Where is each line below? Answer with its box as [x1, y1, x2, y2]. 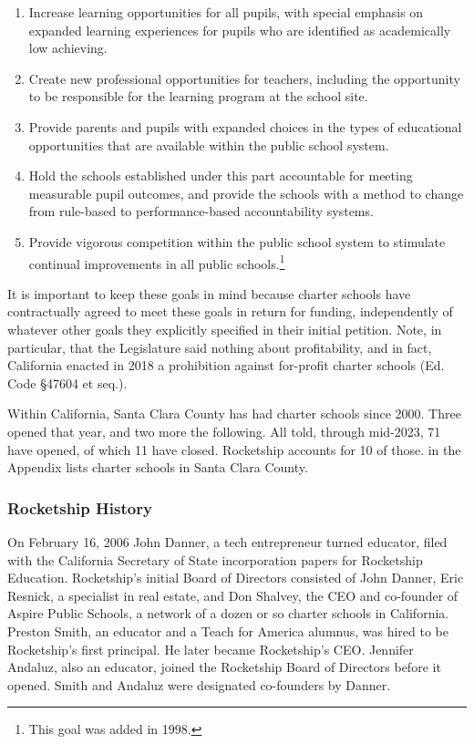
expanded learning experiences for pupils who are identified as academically [28, 20, 451, 39]
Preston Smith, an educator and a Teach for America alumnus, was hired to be [7, 621, 449, 640]
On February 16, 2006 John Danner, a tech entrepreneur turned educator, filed [7, 532, 448, 551]
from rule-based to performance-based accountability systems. [28, 201, 374, 221]
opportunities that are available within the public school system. [28, 135, 389, 154]
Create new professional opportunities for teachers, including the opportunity [28, 68, 460, 88]
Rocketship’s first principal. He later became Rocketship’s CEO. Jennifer [7, 639, 414, 658]
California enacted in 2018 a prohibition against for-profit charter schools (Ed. [7, 356, 445, 375]
